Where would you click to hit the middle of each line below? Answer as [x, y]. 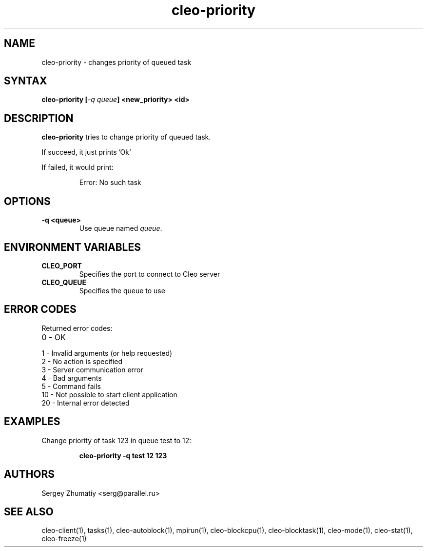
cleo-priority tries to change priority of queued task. [126, 137]
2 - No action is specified [82, 361]
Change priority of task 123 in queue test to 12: [116, 440]
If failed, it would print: [78, 167]
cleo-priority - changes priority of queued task [116, 62]
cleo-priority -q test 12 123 [123, 455]
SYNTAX [26, 81]
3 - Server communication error [92, 369]
